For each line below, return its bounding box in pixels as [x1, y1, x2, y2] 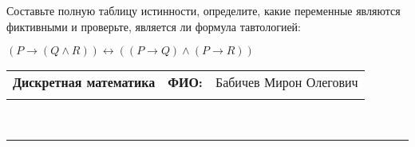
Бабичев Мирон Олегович [215, 73, 358, 92]
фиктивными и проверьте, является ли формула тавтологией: [6, 18, 301, 34]
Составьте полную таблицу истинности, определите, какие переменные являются [6, 2, 401, 18]
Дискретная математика [13, 73, 156, 92]
